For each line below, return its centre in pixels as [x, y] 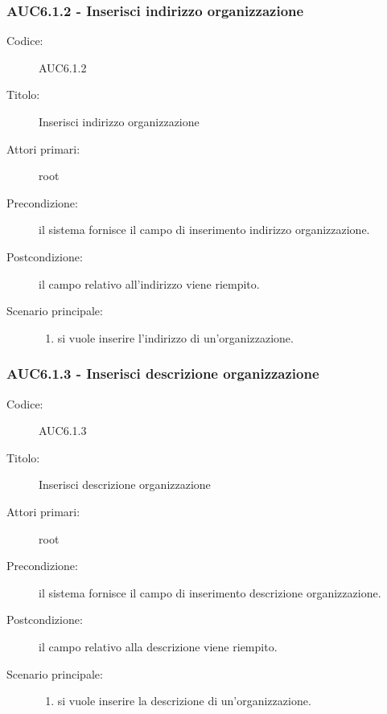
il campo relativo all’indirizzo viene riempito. [149, 283]
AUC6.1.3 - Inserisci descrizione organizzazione [163, 373]
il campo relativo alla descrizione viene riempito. [158, 646]
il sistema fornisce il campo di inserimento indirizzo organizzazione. [204, 230]
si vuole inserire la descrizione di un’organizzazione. [184, 701]
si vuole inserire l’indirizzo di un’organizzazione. [175, 337]
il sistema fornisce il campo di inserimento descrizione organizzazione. [210, 592]
